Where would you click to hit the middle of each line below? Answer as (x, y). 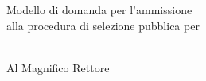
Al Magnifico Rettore (58, 67)
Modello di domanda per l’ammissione (99, 10)
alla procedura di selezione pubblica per (103, 25)
